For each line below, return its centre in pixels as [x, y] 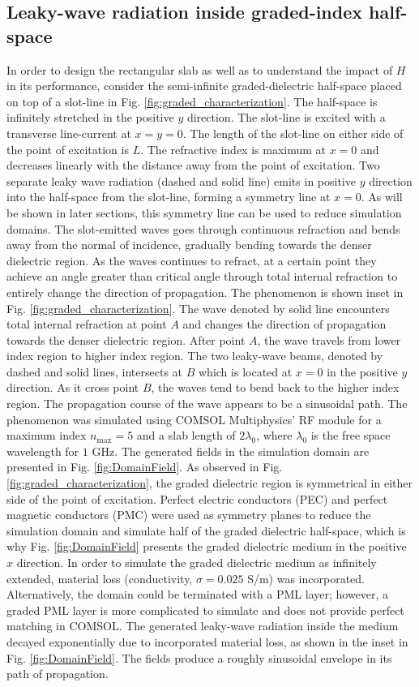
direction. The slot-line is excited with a [286, 117]
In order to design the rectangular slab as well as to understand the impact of [200, 69]
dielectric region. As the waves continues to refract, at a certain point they [192, 260]
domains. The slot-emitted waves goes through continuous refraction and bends [203, 228]
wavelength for [43, 451]
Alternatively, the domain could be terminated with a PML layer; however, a [198, 594]
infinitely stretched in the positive [90, 117]
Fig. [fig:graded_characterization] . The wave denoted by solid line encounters [198, 308]
